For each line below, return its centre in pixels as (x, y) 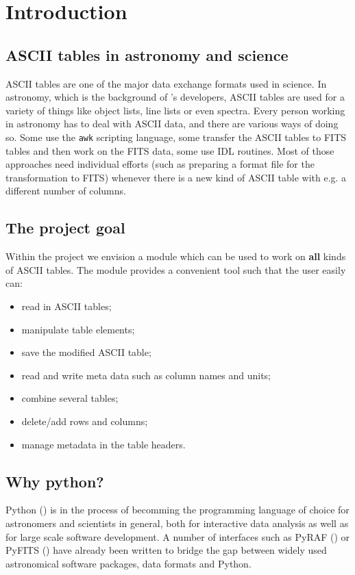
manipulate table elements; (78, 329)
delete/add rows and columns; (85, 421)
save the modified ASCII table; (86, 352)
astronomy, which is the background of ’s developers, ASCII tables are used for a (175, 97)
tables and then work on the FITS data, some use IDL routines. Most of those (170, 150)
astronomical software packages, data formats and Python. (128, 563)
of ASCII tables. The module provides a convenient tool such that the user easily (176, 269)
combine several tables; (70, 398)
